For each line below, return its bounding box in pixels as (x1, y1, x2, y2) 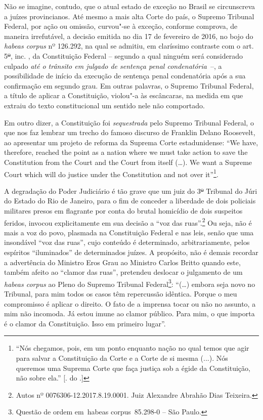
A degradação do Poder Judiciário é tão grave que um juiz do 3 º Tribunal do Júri (4, 185, 257, 196)
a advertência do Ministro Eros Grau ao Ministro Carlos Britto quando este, (4, 257, 241, 267)
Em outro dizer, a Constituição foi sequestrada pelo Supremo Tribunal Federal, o (4, 117, 254, 128)
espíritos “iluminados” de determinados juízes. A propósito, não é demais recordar (4, 246, 258, 257)
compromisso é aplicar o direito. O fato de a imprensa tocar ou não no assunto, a (4, 298, 256, 309)
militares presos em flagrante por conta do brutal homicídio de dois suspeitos (4, 205, 243, 216)
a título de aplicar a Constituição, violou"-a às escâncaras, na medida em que (4, 90, 243, 101)
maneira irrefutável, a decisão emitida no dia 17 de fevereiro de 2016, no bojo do (4, 30, 253, 41)
